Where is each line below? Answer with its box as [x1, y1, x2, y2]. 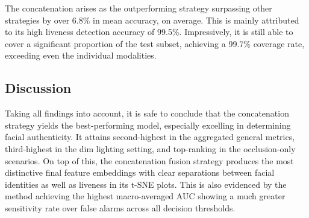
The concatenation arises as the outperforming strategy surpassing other [5, 2, 272, 14]
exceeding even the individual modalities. [5, 49, 157, 62]
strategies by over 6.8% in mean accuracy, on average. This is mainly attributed [5, 13, 299, 26]
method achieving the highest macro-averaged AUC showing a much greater [5, 190, 286, 202]
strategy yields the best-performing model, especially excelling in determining [5, 118, 291, 131]
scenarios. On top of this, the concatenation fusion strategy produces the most [5, 154, 294, 167]
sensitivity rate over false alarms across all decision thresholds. [5, 201, 236, 214]
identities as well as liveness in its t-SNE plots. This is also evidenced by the [5, 178, 287, 190]
